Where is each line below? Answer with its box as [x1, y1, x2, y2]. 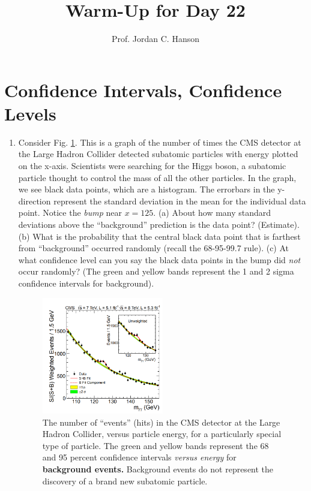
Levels [4, 101, 56, 125]
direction [18, 194, 51, 207]
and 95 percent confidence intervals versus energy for [42, 451, 237, 463]
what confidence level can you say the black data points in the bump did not [18, 253, 301, 266]
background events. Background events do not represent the [42, 463, 274, 475]
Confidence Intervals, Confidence [4, 77, 282, 102]
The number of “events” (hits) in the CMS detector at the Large [42, 415, 280, 428]
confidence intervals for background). [18, 276, 154, 289]
